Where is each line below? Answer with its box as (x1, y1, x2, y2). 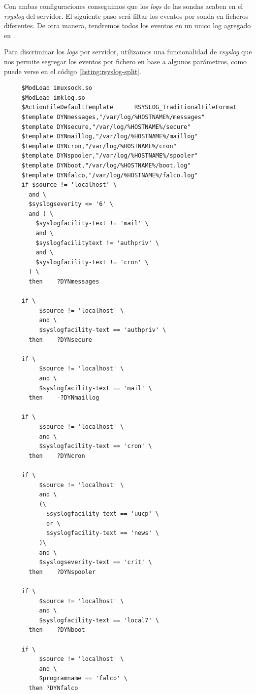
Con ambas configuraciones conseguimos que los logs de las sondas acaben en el (4, 1, 243, 11)
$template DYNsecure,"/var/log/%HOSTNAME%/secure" (21, 123, 191, 130)
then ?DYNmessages (29, 278, 99, 286)
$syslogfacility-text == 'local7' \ (39, 616, 159, 624)
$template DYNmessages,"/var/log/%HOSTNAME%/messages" (21, 113, 205, 121)
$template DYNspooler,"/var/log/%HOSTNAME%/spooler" (21, 152, 198, 160)
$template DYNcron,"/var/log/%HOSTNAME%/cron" (21, 142, 177, 150)
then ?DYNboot (29, 626, 85, 634)
